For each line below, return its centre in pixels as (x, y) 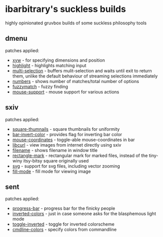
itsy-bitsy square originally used (56, 160)
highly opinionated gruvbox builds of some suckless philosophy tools (76, 23)
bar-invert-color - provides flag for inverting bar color (67, 134)
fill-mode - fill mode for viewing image (51, 171)
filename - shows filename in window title (55, 150)
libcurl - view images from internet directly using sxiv (67, 145)
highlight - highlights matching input (49, 65)
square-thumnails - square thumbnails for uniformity (66, 129)
